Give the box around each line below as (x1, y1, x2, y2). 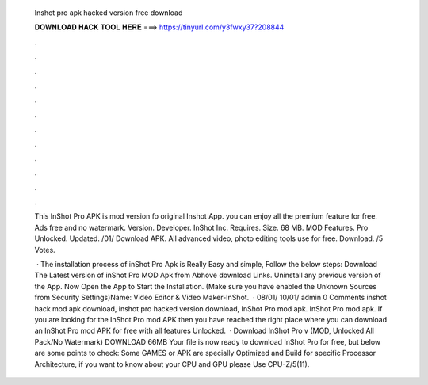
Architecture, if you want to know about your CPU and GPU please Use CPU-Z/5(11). (34, 359, 310, 368)
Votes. (34, 245, 55, 254)
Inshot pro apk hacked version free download (34, 8, 183, 17)
